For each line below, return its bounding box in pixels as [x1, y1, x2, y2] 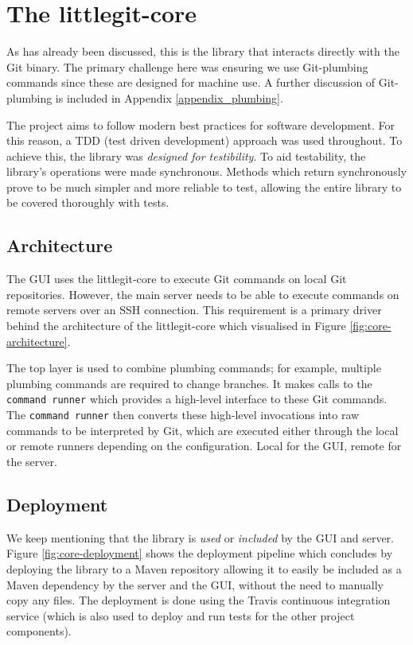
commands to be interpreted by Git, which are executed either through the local [6, 422, 399, 438]
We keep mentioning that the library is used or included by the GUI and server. [6, 529, 394, 546]
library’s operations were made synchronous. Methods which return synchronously [6, 163, 407, 180]
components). [6, 623, 72, 639]
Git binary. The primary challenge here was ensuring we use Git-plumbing [6, 58, 368, 75]
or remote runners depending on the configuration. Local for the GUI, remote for [6, 437, 402, 454]
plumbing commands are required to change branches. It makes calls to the [6, 375, 372, 391]
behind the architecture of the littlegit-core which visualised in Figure [6, 317, 346, 334]
